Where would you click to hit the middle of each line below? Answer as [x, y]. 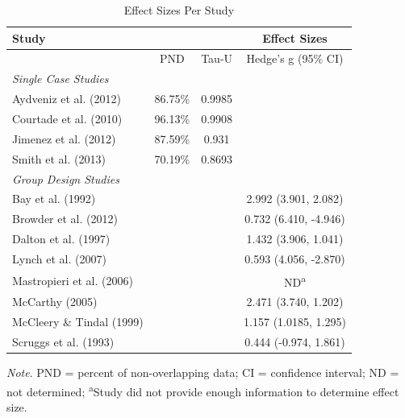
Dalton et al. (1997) [61, 239]
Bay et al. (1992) [54, 199]
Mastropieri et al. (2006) [73, 280]
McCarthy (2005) [55, 302]
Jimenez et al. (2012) [64, 138]
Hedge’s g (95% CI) [295, 58]
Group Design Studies [66, 178]
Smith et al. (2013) [59, 158]
